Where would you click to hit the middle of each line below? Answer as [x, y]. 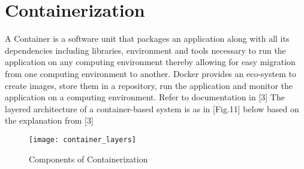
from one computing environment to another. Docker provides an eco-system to [151, 73]
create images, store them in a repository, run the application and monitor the [149, 85]
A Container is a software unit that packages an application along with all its [147, 39]
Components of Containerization [88, 159]
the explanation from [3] [49, 120]
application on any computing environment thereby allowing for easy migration [150, 62]
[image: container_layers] [82, 139]
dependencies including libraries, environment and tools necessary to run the [145, 50]
